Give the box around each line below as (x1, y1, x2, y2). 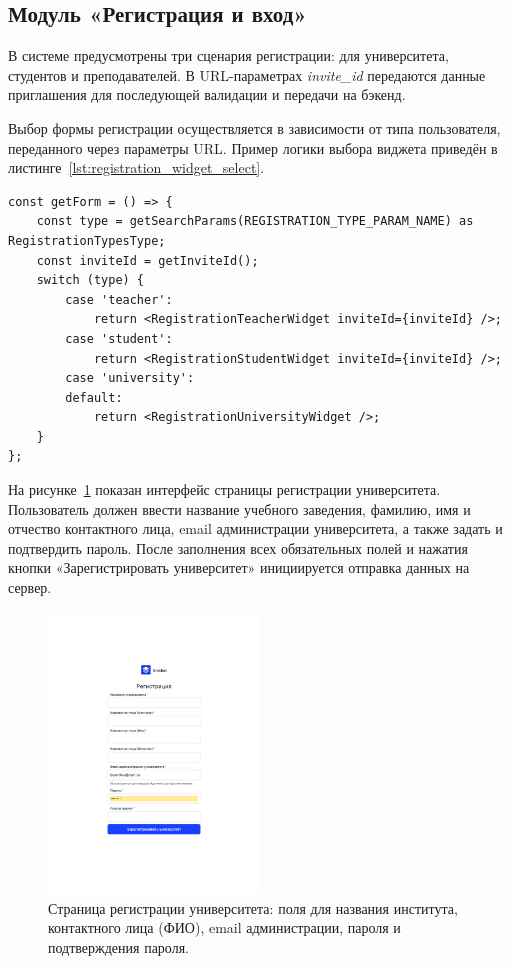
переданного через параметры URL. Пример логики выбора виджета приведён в (8, 137, 498, 158)
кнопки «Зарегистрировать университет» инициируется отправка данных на (8, 557, 470, 578)
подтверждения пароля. (48, 937, 190, 958)
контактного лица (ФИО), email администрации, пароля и (48, 917, 401, 938)
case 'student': (65, 331, 173, 346)
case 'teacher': (65, 292, 173, 307)
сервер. (8, 577, 52, 598)
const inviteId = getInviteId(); (36, 253, 259, 268)
